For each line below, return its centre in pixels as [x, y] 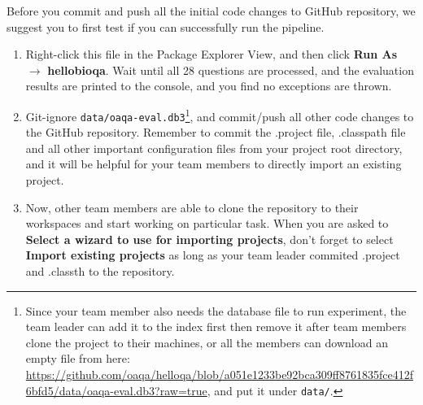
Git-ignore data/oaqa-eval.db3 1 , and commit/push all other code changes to [220, 115]
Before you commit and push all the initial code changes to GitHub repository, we [211, 11]
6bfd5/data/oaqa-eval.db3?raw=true [116, 390]
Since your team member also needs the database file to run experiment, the [216, 310]
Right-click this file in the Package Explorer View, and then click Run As [211, 54]
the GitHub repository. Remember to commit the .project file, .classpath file [216, 132]
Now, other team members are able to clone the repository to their [192, 207]
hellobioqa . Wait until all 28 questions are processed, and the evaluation [231, 70]
